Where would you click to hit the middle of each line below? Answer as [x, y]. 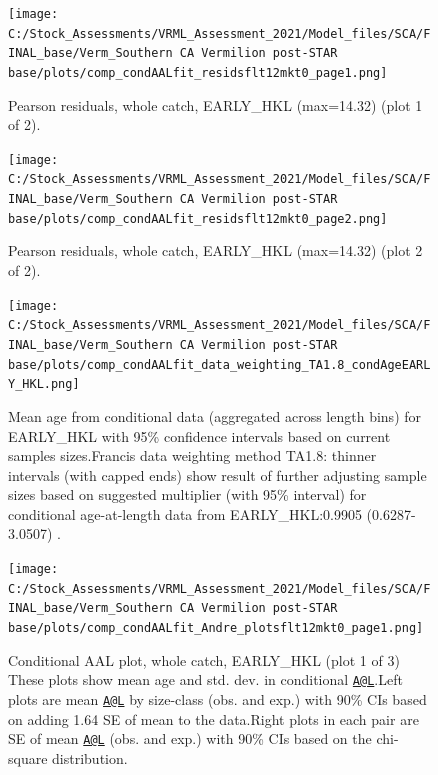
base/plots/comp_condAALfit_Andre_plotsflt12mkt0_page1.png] [216, 628]
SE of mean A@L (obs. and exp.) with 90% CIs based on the [190, 738]
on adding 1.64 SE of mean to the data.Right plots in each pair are [213, 718]
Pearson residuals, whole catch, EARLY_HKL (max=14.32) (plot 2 [215, 250]
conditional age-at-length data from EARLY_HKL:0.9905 [185, 513]
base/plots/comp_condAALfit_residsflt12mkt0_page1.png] [198, 72]
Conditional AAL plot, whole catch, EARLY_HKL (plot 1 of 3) [204, 659]
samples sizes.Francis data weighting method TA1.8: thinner [192, 455]
